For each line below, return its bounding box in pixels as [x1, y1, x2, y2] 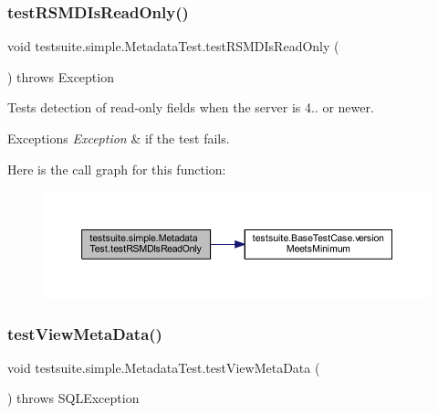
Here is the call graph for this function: [7, 159, 226, 178]
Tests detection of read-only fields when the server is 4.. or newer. [7, 98, 374, 117]
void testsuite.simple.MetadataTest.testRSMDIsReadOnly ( [7, 37, 339, 56]
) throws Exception [7, 67, 114, 86]
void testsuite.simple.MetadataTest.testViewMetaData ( [7, 357, 320, 377]
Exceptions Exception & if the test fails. [7, 129, 230, 147]
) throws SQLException [7, 388, 140, 408]
